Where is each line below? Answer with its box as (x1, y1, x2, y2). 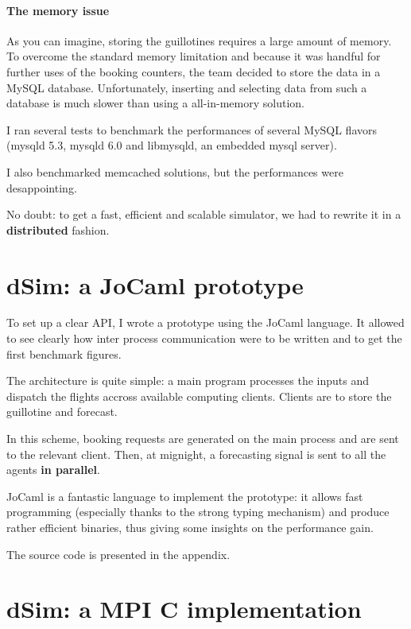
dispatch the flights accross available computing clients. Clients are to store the (6, 387, 392, 404)
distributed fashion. (6, 221, 110, 238)
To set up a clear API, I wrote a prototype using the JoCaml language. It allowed (6, 314, 405, 331)
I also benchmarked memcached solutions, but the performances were (6, 163, 343, 180)
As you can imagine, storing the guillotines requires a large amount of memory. (6, 32, 392, 49)
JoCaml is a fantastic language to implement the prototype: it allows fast (6, 487, 363, 504)
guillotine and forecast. (6, 403, 118, 420)
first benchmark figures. (6, 345, 122, 362)
